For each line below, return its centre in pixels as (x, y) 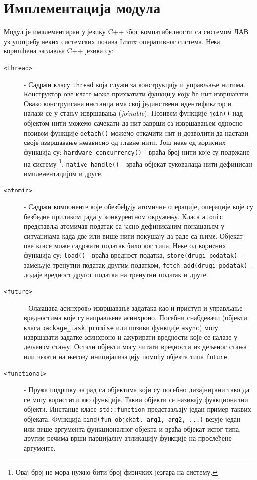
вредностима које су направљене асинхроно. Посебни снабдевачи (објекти (135, 317)
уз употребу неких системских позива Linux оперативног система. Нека (112, 41)
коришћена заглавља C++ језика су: (59, 51)
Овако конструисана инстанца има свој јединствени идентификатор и (128, 103)
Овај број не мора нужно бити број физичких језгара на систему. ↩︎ (117, 472)
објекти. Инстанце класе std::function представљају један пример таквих (137, 409)
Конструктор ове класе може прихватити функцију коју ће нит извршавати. (137, 94)
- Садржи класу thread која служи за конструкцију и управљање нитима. (134, 84)
